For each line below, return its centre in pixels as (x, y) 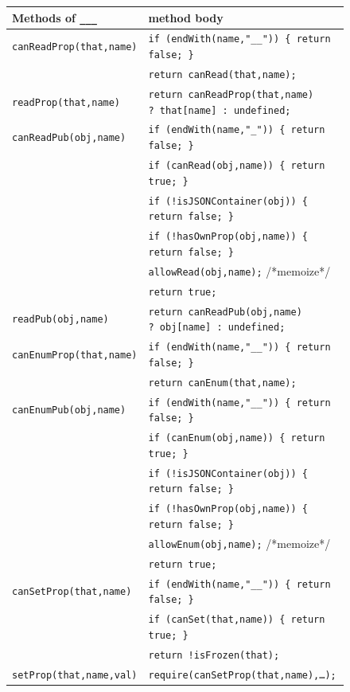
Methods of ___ (54, 17)
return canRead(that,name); (222, 74)
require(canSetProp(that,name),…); (242, 675)
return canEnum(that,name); (222, 383)
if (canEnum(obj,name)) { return (237, 438)
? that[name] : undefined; (220, 110)
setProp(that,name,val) (75, 675)
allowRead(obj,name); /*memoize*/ (239, 270)
